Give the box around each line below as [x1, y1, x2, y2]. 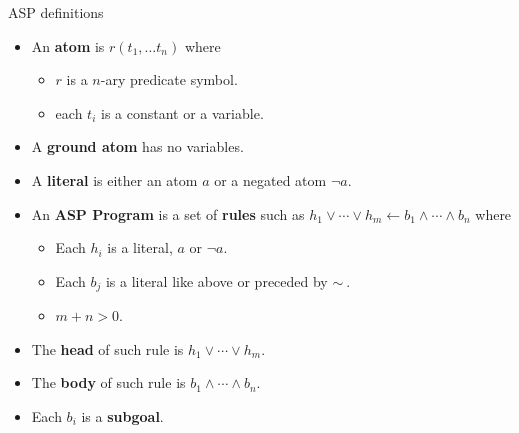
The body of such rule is [31, 372, 186, 393]
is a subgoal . [81, 405, 164, 426]
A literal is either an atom [31, 169, 198, 190]
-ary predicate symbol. [100, 69, 238, 90]
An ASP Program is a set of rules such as [31, 203, 305, 224]
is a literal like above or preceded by [105, 270, 328, 291]
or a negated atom [214, 169, 327, 190]
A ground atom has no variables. [31, 136, 244, 157]
